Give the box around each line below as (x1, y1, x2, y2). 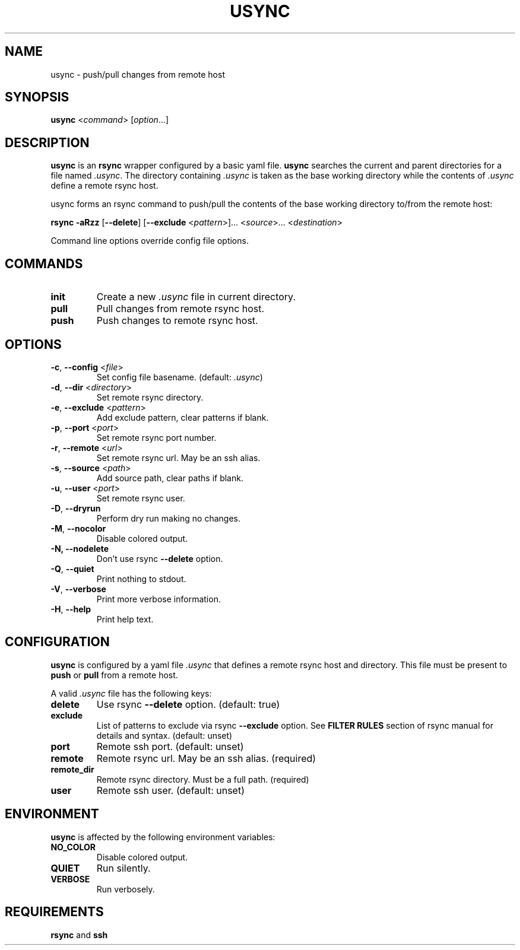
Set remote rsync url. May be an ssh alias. (96, 452, 261, 463)
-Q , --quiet (50, 563, 94, 574)
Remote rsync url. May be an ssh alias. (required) (96, 752, 316, 764)
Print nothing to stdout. (96, 573, 186, 584)
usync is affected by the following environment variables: (50, 831, 275, 842)
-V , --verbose (50, 583, 106, 594)
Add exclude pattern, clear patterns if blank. (96, 412, 269, 422)
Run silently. (96, 862, 151, 874)
